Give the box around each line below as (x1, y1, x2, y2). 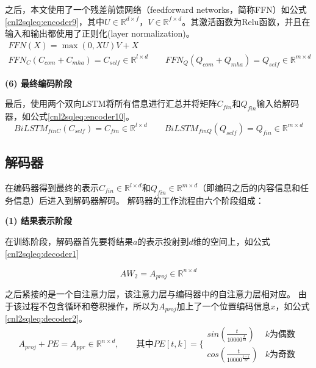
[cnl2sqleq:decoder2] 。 (5, 312, 88, 325)
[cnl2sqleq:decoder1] (5, 247, 79, 259)
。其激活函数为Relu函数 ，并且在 (182, 15, 311, 27)
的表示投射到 (137, 235, 189, 248)
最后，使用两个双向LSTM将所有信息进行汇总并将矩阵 (5, 97, 217, 110)
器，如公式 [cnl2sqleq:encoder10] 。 (5, 110, 135, 123)
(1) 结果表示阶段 (5, 214, 72, 227)
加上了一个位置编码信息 (176, 299, 271, 312)
